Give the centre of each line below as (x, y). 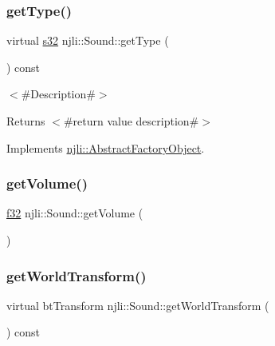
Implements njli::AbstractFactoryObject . (106, 147)
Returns (26, 121)
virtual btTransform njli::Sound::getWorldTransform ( (138, 305)
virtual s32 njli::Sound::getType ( (88, 40)
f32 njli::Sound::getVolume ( (75, 213)
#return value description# (131, 121)
